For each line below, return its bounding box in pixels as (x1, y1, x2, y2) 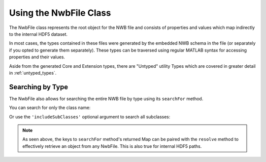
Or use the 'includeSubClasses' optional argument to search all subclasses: (9, 113, 170, 120)
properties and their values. (9, 54, 65, 60)
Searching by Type (9, 82, 68, 91)
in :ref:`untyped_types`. (9, 70, 57, 76)
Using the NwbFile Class (9, 7, 111, 18)
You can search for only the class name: (9, 105, 91, 110)
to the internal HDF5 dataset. (9, 31, 68, 37)
